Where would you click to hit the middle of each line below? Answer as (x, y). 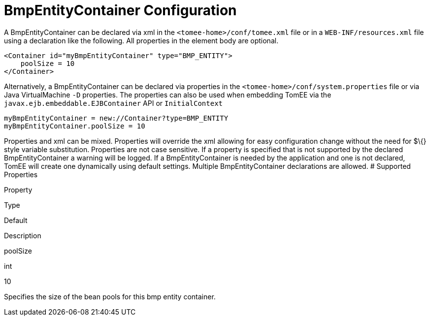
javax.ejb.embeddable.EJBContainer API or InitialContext (114, 103)
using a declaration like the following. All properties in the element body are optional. (141, 40)
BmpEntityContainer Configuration (120, 10)
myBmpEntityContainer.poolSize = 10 (75, 126)
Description (23, 235)
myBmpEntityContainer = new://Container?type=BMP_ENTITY (116, 118)
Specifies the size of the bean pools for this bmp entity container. (110, 296)
